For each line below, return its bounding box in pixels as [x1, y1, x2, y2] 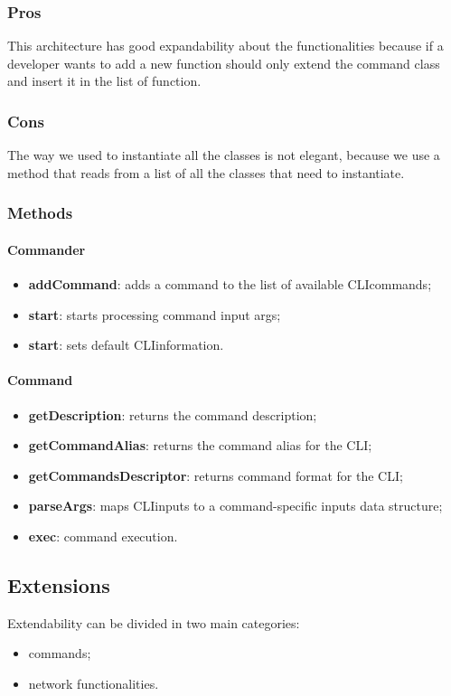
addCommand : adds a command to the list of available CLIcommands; [28, 275, 432, 294]
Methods [7, 202, 73, 224]
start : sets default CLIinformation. [28, 335, 224, 354]
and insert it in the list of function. [7, 71, 202, 90]
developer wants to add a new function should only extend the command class [7, 53, 440, 72]
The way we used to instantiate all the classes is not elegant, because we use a [7, 146, 440, 165]
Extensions [7, 570, 110, 598]
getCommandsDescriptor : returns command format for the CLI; [28, 466, 403, 484]
